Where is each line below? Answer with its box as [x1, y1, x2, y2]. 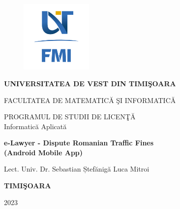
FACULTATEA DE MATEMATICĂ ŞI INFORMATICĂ [4, 95, 176, 105]
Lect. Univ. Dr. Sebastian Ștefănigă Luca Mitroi [4, 164, 150, 174]
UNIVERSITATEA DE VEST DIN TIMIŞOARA [4, 78, 176, 88]
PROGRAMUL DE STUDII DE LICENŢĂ [4, 111, 136, 122]
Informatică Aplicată [4, 121, 67, 131]
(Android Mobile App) [4, 147, 83, 157]
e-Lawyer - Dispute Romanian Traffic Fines [4, 138, 154, 148]
